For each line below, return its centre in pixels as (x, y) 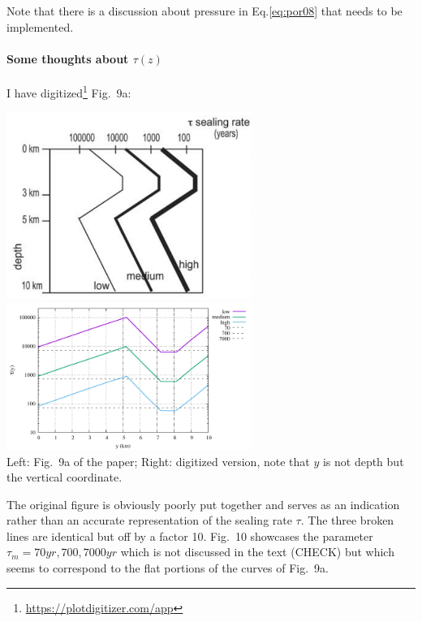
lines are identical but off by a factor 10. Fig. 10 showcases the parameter (190, 536)
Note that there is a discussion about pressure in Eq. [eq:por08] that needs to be (205, 11)
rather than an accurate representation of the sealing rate (149, 520)
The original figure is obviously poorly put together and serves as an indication (203, 504)
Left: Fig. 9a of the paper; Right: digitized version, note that (158, 461)
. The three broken (347, 520)
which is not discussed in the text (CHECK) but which (257, 552)
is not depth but (363, 461)
